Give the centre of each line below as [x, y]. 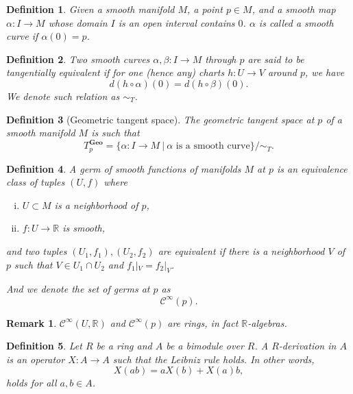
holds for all [32, 383]
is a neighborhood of [96, 205]
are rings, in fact [203, 322]
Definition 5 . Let [44, 346]
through [221, 59]
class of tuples [36, 182]
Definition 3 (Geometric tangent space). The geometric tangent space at [160, 119]
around [282, 72]
